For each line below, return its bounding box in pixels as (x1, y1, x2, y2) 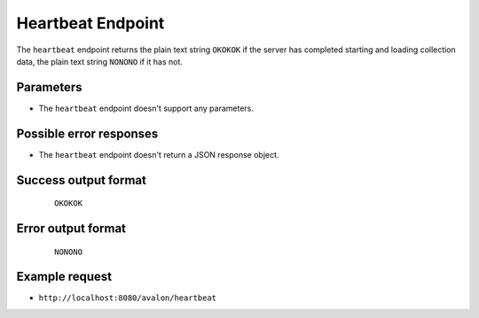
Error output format (16, 221, 127, 236)
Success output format (16, 173, 146, 188)
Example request (16, 269, 113, 284)
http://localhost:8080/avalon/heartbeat (38, 293, 217, 303)
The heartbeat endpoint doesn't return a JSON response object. (38, 149, 279, 159)
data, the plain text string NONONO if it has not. (16, 56, 184, 66)
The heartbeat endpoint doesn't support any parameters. (38, 103, 255, 113)
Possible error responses (16, 126, 159, 141)
